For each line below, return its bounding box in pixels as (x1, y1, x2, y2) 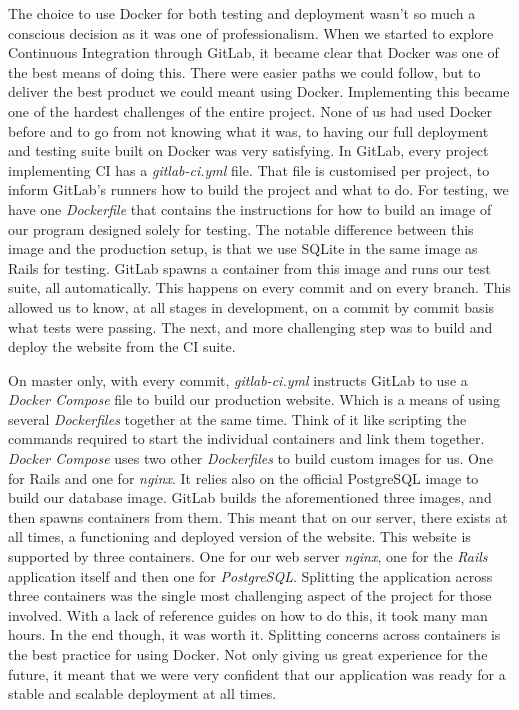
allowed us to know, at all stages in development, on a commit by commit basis (8, 296, 495, 317)
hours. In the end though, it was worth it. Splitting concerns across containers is (8, 624, 501, 645)
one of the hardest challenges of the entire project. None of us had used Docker (8, 100, 493, 121)
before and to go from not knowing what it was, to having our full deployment (8, 120, 489, 141)
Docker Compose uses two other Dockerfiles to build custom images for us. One (8, 448, 493, 469)
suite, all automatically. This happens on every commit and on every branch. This (8, 277, 511, 298)
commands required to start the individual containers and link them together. (8, 428, 485, 449)
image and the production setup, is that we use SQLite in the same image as (8, 238, 478, 259)
